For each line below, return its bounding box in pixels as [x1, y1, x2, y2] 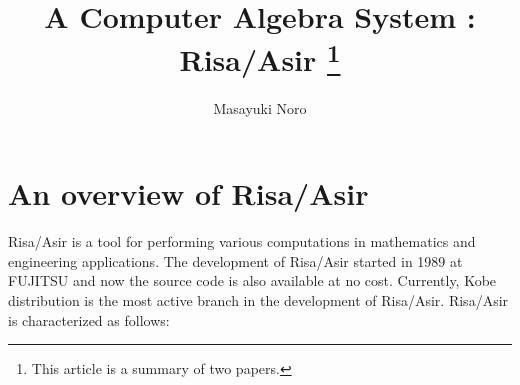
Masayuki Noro [213, 97, 307, 118]
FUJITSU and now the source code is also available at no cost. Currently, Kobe [8, 270, 497, 291]
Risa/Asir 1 [179, 35, 341, 80]
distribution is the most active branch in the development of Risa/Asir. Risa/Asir [8, 289, 509, 310]
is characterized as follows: [8, 309, 170, 330]
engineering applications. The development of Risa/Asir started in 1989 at [8, 250, 463, 271]
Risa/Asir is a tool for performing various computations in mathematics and [8, 231, 476, 252]
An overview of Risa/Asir [8, 173, 369, 214]
